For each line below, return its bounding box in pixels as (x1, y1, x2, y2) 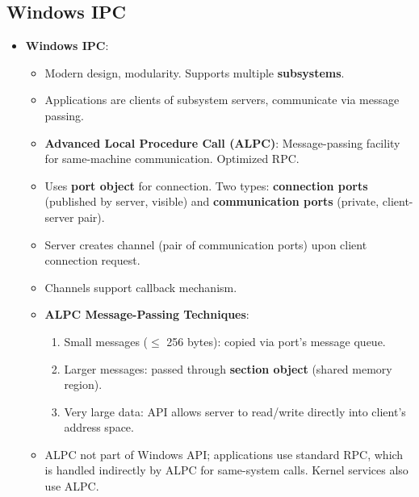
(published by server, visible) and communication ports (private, (44, 193, 379, 210)
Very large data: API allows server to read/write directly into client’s (64, 403, 406, 420)
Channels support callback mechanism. (44, 278, 237, 295)
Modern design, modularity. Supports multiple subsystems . (44, 64, 345, 81)
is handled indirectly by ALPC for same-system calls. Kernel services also (44, 461, 409, 478)
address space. (64, 419, 134, 436)
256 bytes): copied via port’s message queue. (166, 332, 386, 349)
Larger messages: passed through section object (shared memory (64, 360, 392, 377)
